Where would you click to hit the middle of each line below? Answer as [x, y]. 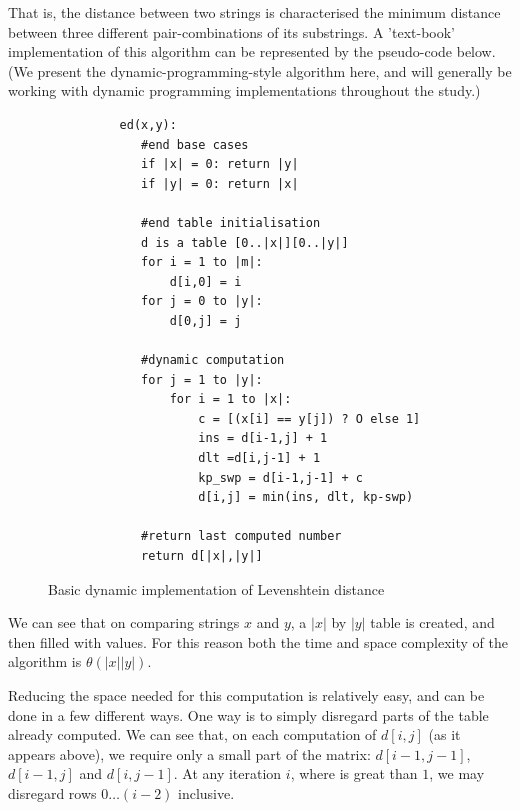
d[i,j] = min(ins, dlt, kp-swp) [306, 497]
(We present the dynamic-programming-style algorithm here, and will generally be [260, 70]
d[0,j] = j [205, 320]
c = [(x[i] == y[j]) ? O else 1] [309, 418]
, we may [457, 773]
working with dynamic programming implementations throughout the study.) [244, 90]
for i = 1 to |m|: [202, 262]
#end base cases [195, 144]
